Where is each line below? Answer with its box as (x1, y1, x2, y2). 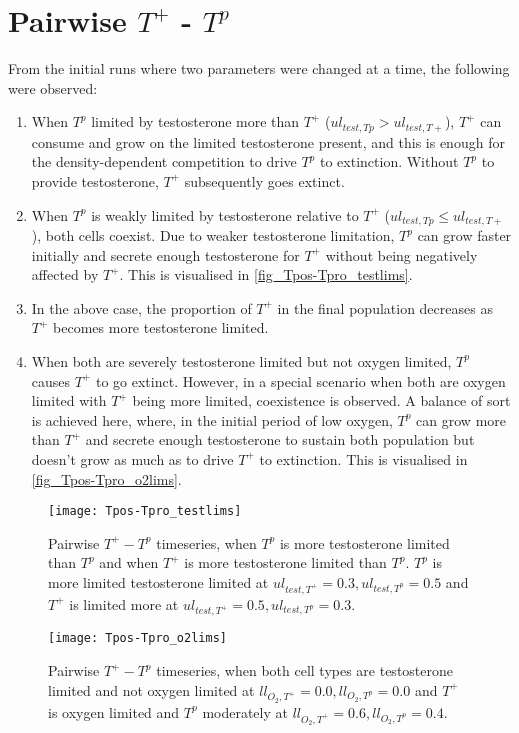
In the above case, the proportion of (31, 297, 252, 318)
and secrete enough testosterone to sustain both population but (85, 429, 475, 450)
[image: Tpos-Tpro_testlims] (48, 504, 242, 519)
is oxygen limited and (48, 701, 180, 722)
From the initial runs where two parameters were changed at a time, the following (8, 58, 510, 79)
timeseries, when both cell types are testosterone (156, 660, 453, 681)
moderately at (202, 701, 288, 722)
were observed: (8, 77, 98, 98)
